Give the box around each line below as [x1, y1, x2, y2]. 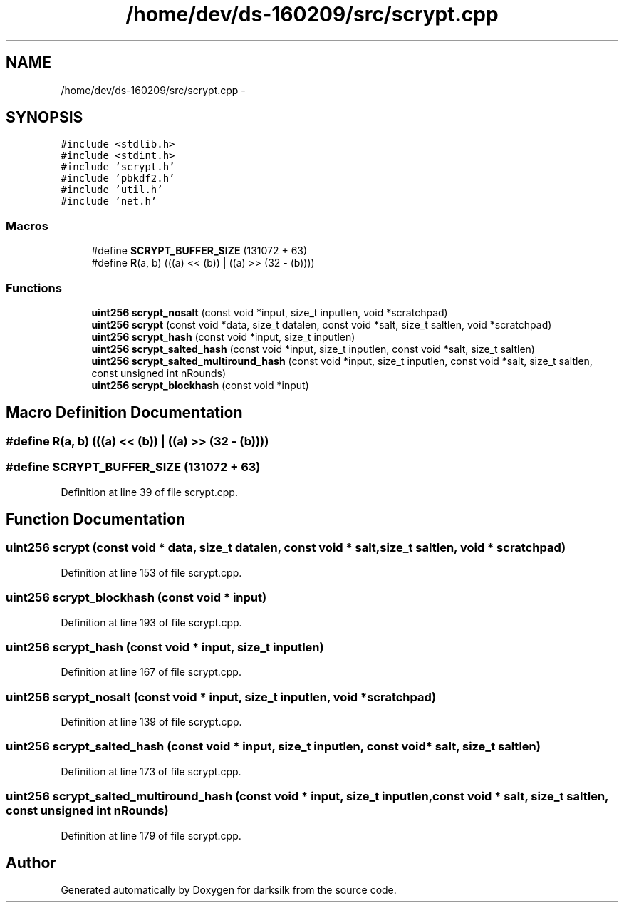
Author [6, 853, 56, 872]
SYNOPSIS [6, 108, 83, 127]
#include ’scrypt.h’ [61, 161, 175, 173]
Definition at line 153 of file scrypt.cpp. [61, 566, 242, 579]
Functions [6, 280, 62, 295]
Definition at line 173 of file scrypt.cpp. [61, 765, 241, 778]
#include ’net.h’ [61, 195, 157, 207]
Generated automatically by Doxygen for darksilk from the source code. [61, 884, 397, 897]
